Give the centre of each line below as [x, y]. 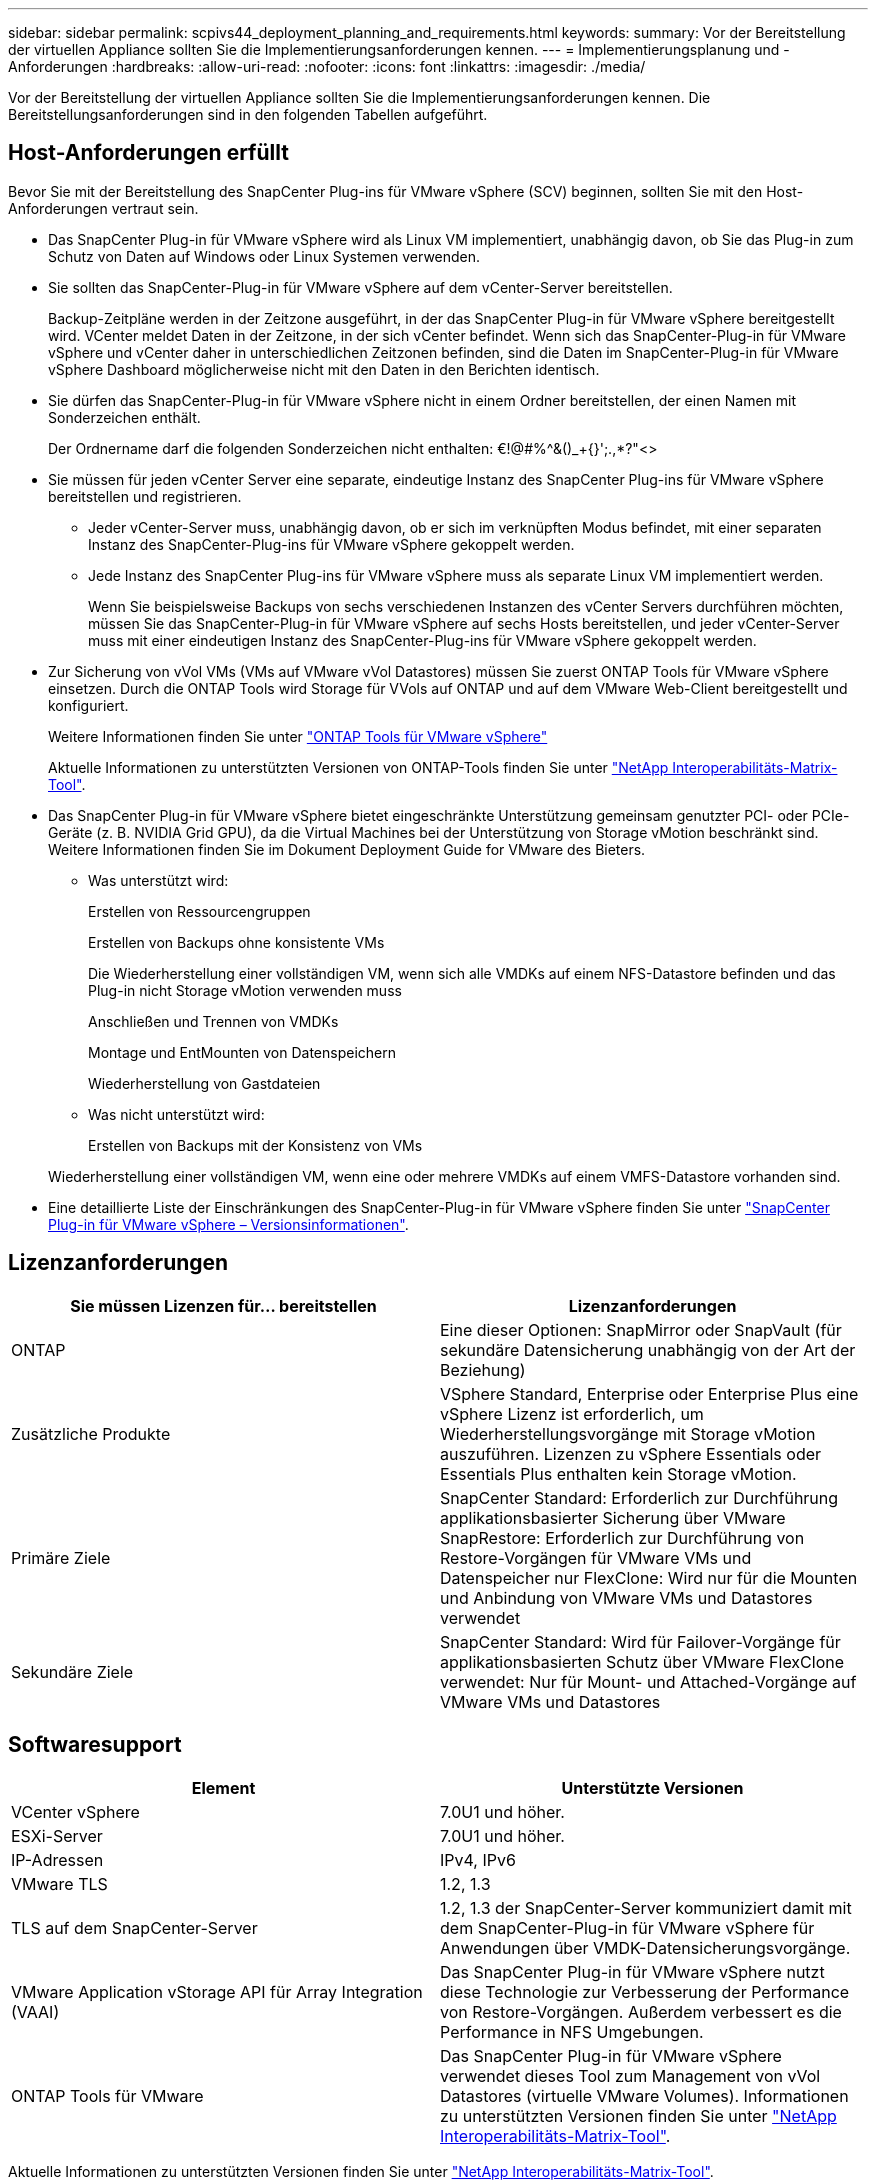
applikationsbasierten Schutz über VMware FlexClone [642, 1661]
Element [223, 1787]
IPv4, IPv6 [478, 1859]
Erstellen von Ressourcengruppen [199, 911]
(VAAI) [35, 2011]
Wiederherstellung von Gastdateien [204, 1083]
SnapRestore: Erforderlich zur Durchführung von [622, 1537]
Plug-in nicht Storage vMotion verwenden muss [245, 990]
